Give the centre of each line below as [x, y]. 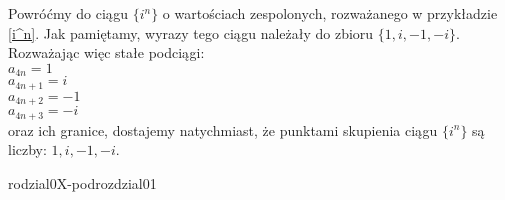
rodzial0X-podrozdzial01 [82, 182]
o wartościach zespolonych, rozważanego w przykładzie [330, 13]
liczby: [27, 149]
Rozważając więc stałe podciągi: [106, 52]
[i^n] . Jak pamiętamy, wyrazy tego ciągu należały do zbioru [191, 32]
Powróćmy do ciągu [68, 13]
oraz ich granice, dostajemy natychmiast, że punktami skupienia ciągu [223, 129]
